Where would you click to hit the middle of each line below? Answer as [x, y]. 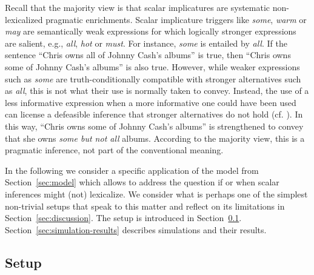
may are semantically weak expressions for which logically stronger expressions [151, 31]
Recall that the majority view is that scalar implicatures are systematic [138, 7]
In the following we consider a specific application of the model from [132, 170]
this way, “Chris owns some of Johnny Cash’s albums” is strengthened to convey [154, 126]
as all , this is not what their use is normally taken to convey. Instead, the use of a [157, 91]
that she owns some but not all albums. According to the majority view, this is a [155, 138]
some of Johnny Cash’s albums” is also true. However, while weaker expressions [152, 66]
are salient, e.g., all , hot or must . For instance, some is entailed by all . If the [146, 43]
